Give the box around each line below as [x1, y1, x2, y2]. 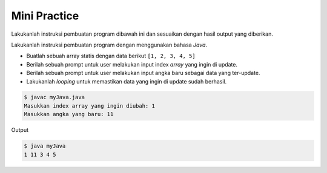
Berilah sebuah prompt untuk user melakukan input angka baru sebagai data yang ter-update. [26, 70, 260, 77]
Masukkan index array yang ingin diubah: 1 [24, 102, 156, 109]
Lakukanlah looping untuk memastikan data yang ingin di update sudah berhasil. [26, 77, 227, 85]
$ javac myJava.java [24, 94, 85, 101]
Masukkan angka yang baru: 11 [24, 111, 114, 118]
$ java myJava [24, 143, 66, 149]
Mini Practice [11, 9, 79, 22]
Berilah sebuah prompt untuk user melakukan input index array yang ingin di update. [26, 60, 238, 68]
